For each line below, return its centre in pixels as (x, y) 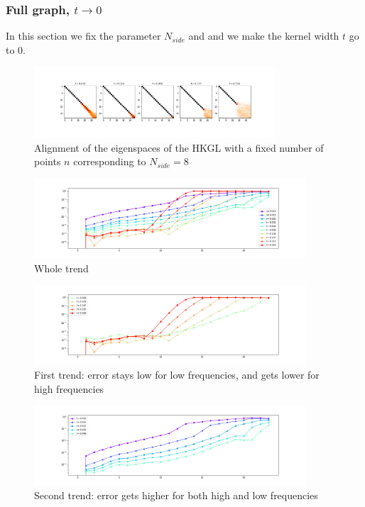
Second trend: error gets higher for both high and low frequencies (176, 495)
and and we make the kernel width (264, 36)
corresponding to (110, 161)
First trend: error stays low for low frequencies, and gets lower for (177, 374)
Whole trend (61, 268)
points (48, 161)
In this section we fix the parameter (83, 36)
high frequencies (69, 388)
